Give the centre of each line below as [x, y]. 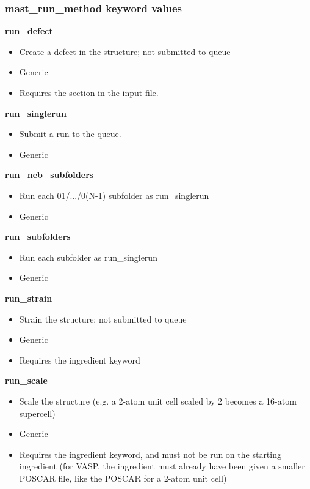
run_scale [26, 380]
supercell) [37, 413]
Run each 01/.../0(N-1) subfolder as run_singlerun [114, 195]
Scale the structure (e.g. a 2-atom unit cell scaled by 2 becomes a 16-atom [158, 401]
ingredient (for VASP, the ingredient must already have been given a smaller [162, 466]
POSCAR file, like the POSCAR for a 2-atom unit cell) [123, 478]
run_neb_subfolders [49, 175]
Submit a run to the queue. [70, 134]
